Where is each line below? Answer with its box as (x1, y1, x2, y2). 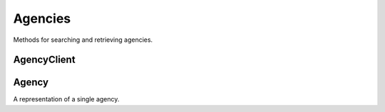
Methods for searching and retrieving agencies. (13, 35, 153, 44)
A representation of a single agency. (13, 95, 120, 103)
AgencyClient (13, 54, 76, 66)
